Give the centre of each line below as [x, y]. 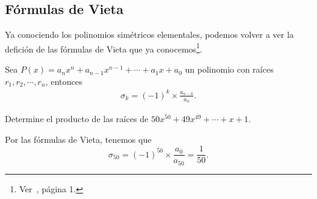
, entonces [64, 81]
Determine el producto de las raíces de [77, 118]
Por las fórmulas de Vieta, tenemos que [78, 139]
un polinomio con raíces [229, 69]
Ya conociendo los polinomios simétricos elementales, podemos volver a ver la [149, 34]
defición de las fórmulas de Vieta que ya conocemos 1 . [104, 48]
